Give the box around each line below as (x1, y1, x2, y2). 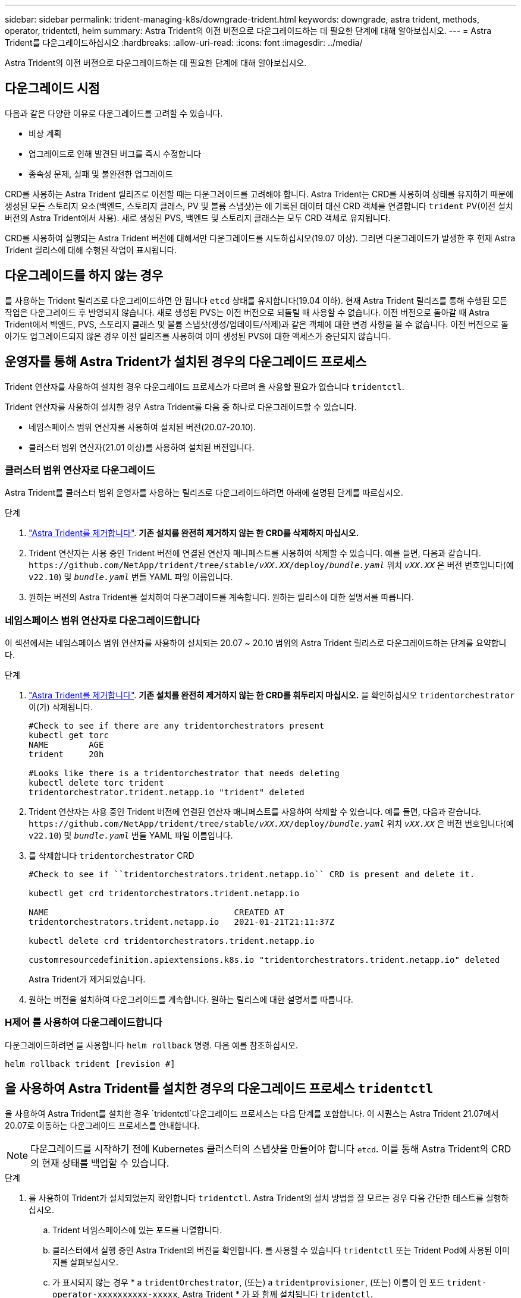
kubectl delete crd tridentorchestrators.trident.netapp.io (29, 936, 315, 946)
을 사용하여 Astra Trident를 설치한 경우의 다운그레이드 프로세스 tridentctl (5, 1081, 434, 1097)
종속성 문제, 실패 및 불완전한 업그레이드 (29, 168, 173, 179)
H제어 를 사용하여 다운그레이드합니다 (5, 1016, 162, 1029)
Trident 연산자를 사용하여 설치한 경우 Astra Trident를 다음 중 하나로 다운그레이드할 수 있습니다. (5, 401, 357, 412)
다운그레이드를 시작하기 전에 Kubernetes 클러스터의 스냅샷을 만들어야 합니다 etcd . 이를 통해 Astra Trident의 (30, 1142, 489, 1155)
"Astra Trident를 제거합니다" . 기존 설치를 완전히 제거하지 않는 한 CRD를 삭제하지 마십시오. (29, 528, 359, 538)
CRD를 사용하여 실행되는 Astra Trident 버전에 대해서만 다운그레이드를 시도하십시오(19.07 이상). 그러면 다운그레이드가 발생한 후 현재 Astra (5, 232, 516, 243)
